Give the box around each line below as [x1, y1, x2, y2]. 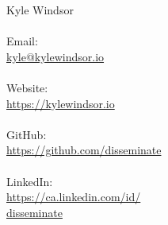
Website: [6, 79, 48, 95]
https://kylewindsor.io [6, 95, 115, 111]
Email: [6, 33, 38, 49]
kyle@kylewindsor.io [6, 48, 105, 64]
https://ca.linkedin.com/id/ [6, 188, 141, 205]
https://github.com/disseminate [6, 142, 162, 158]
